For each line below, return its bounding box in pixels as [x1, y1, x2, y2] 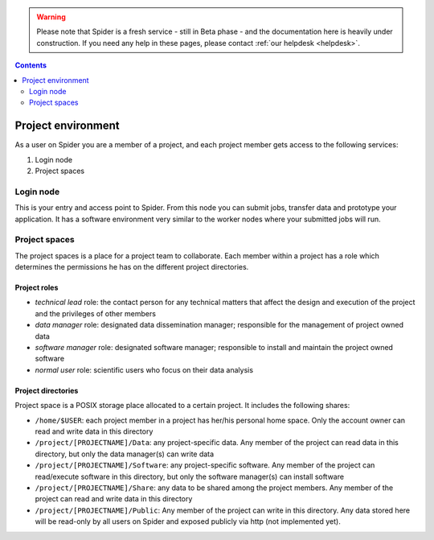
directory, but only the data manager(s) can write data [35, 449, 215, 459]
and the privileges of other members [35, 308, 157, 318]
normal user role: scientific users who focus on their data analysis [35, 365, 253, 374]
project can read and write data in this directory [35, 494, 193, 504]
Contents [14, 60, 47, 70]
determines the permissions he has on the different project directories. [14, 262, 249, 272]
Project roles [14, 282, 59, 293]
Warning [36, 12, 66, 22]
